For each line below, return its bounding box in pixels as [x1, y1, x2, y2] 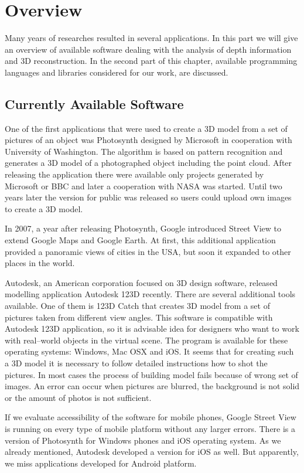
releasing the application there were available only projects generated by [5, 168, 264, 181]
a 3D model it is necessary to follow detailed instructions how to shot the [5, 356, 268, 369]
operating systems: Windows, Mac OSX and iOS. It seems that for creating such [5, 345, 294, 358]
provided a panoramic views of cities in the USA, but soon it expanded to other [5, 245, 291, 257]
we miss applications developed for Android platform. [5, 457, 197, 469]
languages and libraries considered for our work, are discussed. [5, 66, 228, 78]
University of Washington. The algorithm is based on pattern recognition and [5, 145, 283, 157]
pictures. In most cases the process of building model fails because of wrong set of [5, 368, 298, 380]
